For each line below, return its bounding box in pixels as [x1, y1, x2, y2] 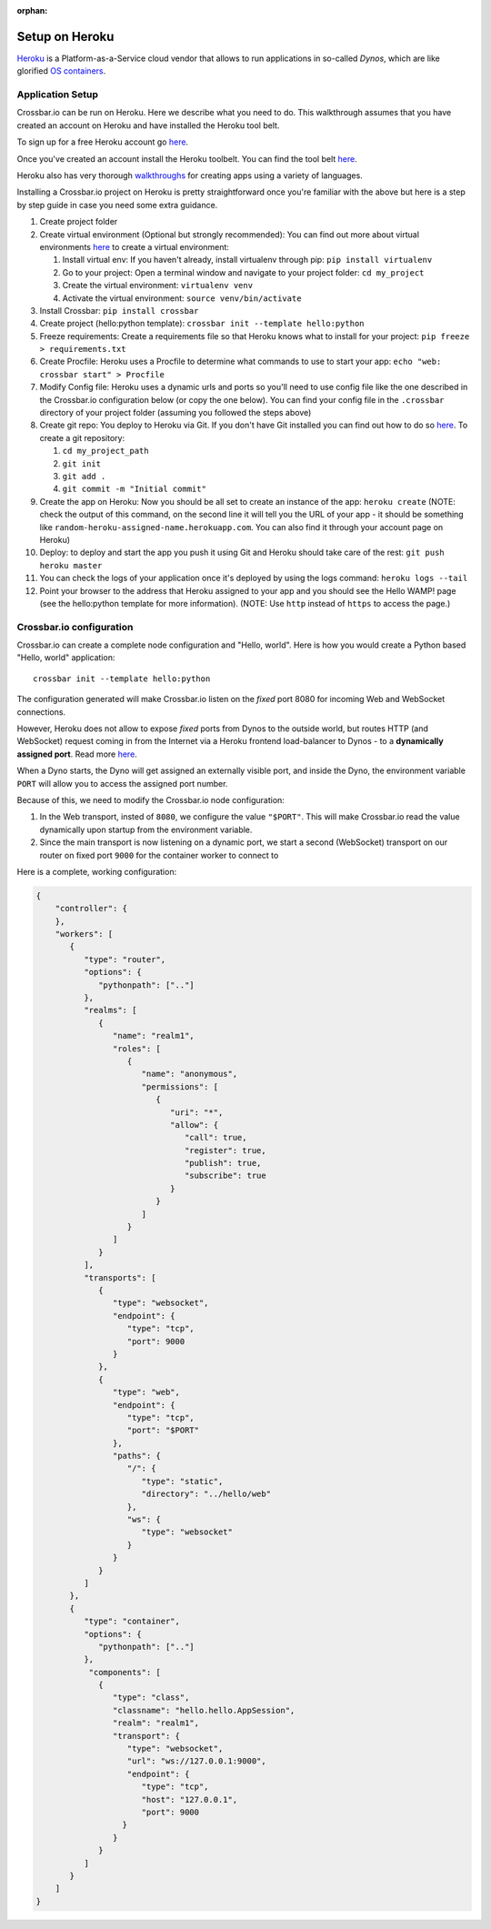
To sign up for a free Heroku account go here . [16, 136, 189, 147]
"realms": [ [83, 1005, 137, 1016]
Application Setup [16, 88, 99, 101]
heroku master [39, 560, 103, 570]
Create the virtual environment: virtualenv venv [62, 280, 254, 291]
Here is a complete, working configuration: [16, 866, 177, 877]
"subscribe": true [184, 1170, 267, 1181]
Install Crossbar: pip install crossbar [39, 305, 199, 316]
